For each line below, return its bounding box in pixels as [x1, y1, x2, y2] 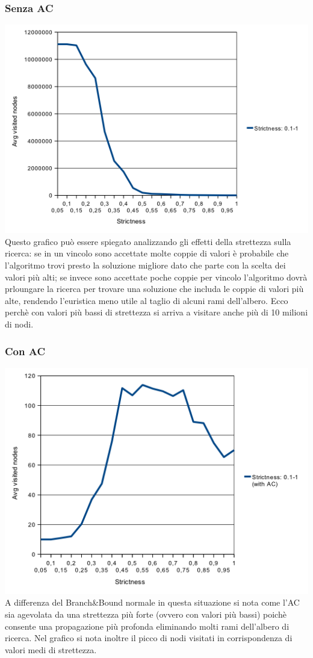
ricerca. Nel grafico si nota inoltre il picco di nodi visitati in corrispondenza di [5, 632, 293, 644]
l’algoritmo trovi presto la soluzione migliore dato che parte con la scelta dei [5, 259, 286, 272]
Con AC [5, 343, 46, 358]
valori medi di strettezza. [5, 643, 97, 656]
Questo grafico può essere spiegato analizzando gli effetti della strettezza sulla [5, 235, 291, 247]
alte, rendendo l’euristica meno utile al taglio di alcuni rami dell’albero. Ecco [5, 294, 288, 306]
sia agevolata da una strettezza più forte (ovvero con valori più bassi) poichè [5, 608, 287, 621]
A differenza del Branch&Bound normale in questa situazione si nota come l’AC [5, 596, 300, 609]
